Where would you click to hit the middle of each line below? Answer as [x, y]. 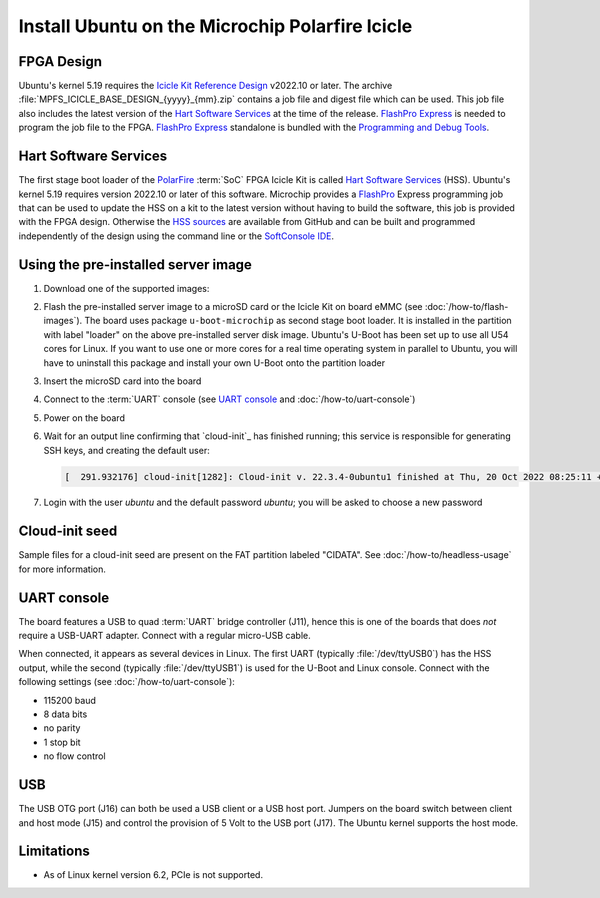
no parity [62, 728]
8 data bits [65, 714]
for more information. [62, 569]
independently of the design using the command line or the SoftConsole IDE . [176, 236]
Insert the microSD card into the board [122, 381]
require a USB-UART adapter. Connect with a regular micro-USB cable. [164, 636]
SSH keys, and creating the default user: [126, 450]
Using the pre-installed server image [135, 264]
